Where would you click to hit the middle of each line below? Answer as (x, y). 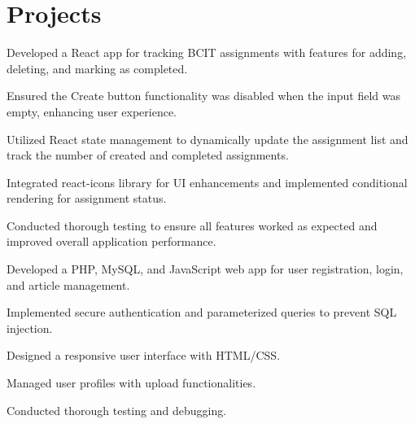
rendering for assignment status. (87, 198)
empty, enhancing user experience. (92, 111)
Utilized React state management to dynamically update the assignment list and (207, 139)
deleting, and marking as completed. (97, 68)
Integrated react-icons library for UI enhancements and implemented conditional (207, 182)
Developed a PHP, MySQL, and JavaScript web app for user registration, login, (205, 269)
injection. (30, 328)
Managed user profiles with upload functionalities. (131, 383)
